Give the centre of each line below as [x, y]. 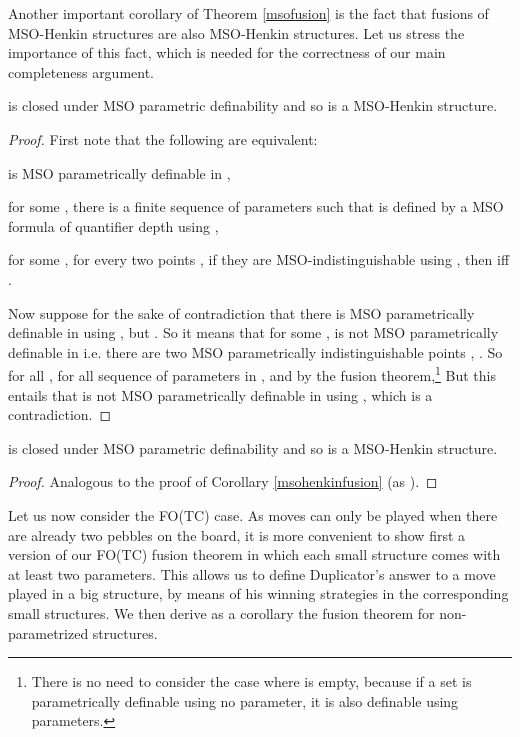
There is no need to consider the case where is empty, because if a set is [251, 681]
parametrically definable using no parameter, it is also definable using [245, 700]
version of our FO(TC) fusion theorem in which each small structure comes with [254, 554]
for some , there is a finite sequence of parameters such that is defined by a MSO [256, 206]
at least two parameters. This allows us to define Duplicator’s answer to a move [252, 573]
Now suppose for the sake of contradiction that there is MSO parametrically [241, 312]
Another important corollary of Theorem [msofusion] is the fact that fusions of [248, 13]
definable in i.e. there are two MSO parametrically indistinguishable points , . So [255, 351]
